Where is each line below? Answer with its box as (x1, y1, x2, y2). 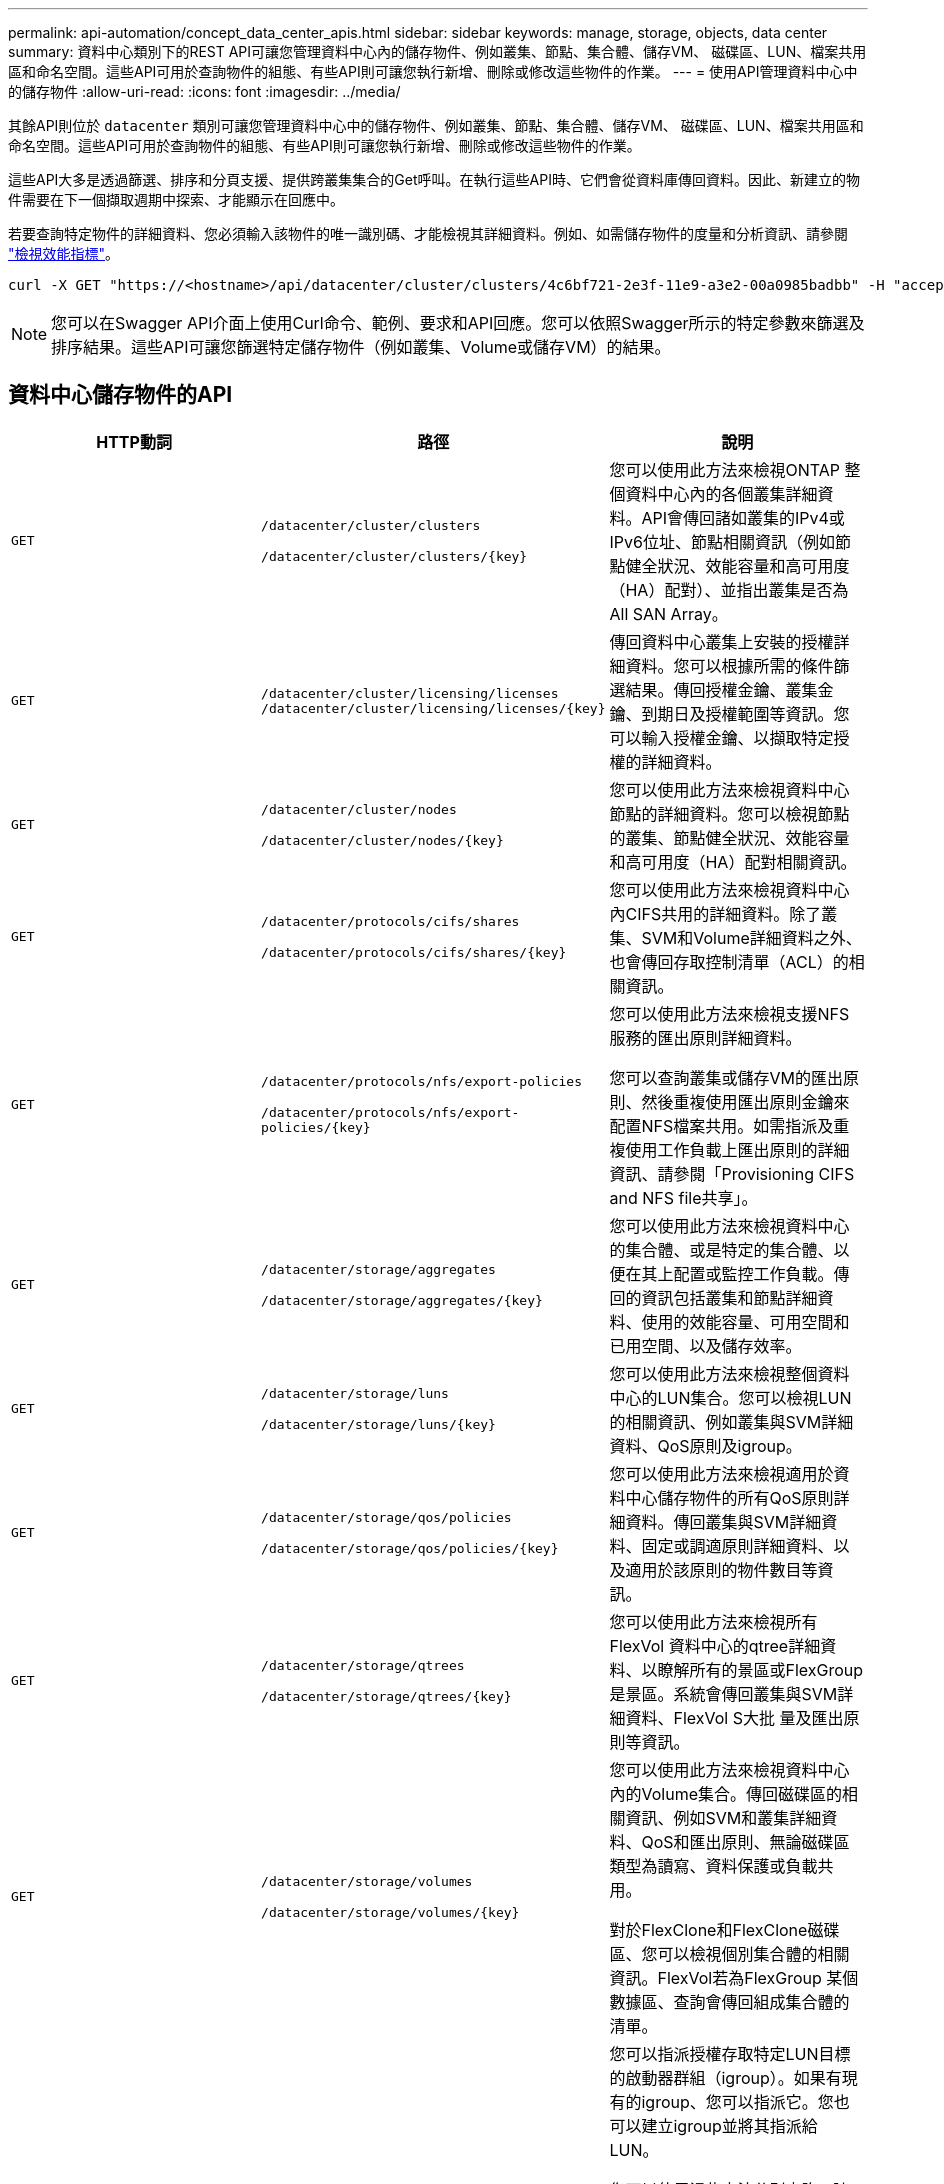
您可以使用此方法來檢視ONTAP (609, 459, 840, 480)
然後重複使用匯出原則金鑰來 (641, 1091, 850, 1112)
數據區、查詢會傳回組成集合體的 (609, 1991, 850, 2012)
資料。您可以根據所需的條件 (625, 655, 834, 676)
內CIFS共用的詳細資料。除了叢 (609, 903, 838, 924)
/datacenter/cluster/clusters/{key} (261, 548, 528, 564)
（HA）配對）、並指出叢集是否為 (609, 579, 849, 600)
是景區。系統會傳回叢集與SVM (609, 1683, 838, 1704)
